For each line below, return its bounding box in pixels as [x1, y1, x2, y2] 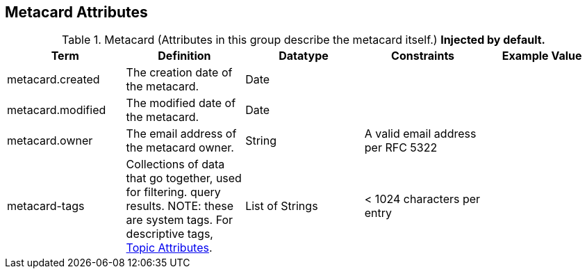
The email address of [126, 127, 237, 141]
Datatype [279, 49, 329, 63]
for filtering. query [126, 185, 221, 200]
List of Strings [245, 199, 318, 213]
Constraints [391, 49, 455, 63]
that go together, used [126, 171, 242, 186]
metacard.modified [7, 103, 106, 118]
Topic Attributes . [126, 241, 213, 255]
